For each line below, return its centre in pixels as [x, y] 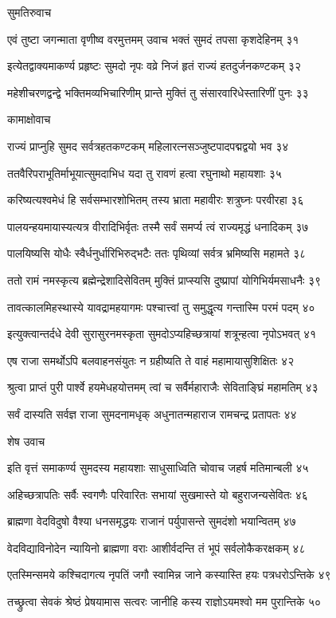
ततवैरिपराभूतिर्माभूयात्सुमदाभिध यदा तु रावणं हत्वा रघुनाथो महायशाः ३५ [145, 173]
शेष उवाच [26, 441]
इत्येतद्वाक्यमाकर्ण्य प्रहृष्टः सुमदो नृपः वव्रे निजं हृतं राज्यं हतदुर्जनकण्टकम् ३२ [154, 66]
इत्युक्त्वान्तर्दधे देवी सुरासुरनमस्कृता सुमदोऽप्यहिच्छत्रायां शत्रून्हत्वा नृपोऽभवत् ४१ [162, 334]
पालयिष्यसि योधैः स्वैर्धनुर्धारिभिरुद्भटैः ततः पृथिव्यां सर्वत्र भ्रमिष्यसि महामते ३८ [157, 253]
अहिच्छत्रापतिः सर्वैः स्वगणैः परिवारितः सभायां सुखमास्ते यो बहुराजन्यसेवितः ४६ [158, 494]
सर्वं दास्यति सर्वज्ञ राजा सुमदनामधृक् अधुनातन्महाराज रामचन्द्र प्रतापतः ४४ [152, 413]
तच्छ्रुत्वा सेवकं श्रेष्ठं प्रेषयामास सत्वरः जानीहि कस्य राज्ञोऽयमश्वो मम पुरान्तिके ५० [164, 602]
